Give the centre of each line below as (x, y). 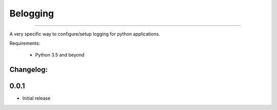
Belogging (32, 13)
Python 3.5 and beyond (60, 55)
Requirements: (25, 43)
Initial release (36, 98)
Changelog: (29, 70)
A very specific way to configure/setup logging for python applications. (85, 34)
